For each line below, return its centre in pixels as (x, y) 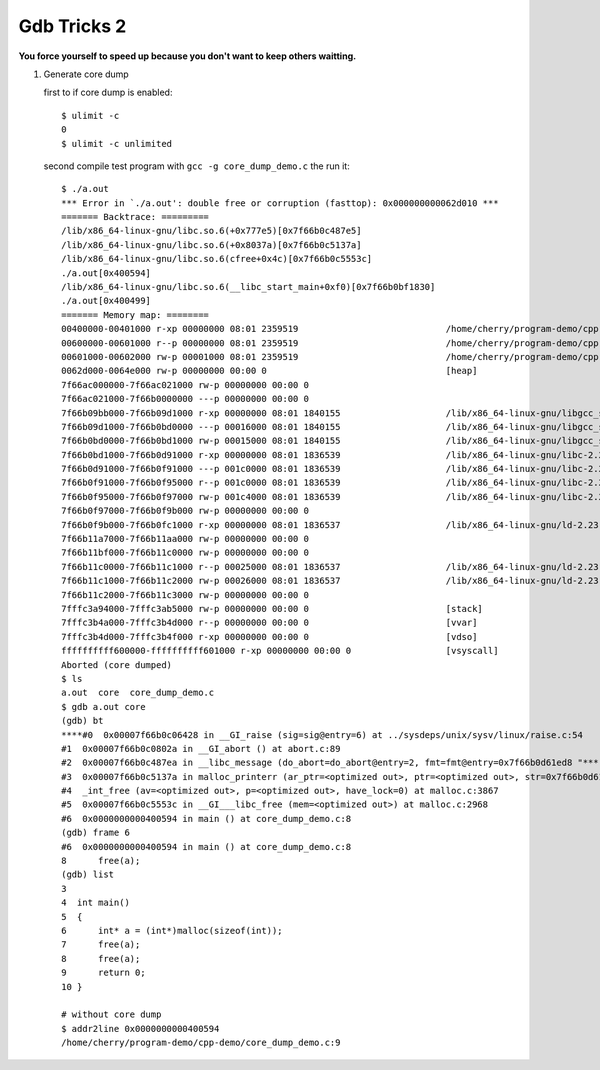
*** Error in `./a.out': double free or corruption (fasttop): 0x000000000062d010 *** (280, 203)
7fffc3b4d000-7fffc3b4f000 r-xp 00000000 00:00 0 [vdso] (269, 636)
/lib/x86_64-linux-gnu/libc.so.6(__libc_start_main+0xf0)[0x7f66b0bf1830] (248, 287)
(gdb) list (88, 874)
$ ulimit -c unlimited (117, 143)
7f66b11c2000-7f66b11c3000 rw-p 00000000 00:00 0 (185, 594)
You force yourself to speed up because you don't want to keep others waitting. (187, 56)
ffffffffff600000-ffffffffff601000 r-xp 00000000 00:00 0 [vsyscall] (280, 651)
